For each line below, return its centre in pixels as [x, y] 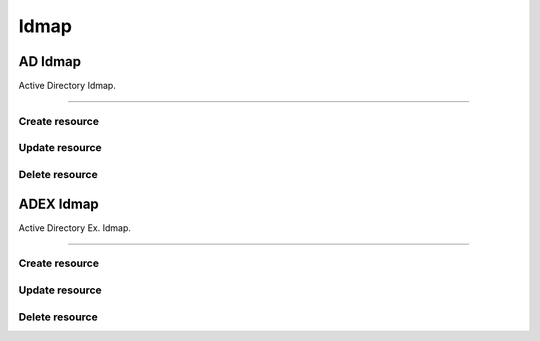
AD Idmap [50, 61]
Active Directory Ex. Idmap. [75, 227]
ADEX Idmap [58, 203]
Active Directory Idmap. [67, 86]
